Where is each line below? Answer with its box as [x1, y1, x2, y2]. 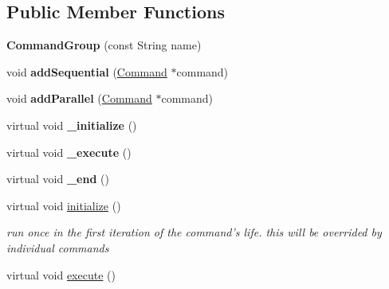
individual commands [6, 239, 109, 256]
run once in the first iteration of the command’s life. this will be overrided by [6, 224, 382, 240]
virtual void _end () [6, 170, 109, 187]
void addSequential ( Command [6, 63, 167, 80]
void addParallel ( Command [6, 90, 152, 107]
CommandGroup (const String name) [6, 37, 202, 53]
